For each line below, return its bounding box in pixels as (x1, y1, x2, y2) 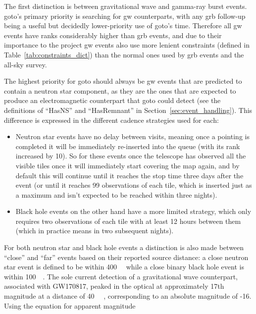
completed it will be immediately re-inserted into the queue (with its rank (15, 141, 240, 151)
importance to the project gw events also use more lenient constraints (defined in (4, 40, 250, 50)
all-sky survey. (4, 59, 47, 69)
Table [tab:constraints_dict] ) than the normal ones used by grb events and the (4, 49, 244, 59)
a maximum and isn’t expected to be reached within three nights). (15, 189, 217, 200)
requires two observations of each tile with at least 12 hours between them (15, 215, 241, 226)
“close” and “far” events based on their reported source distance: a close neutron (4, 252, 249, 262)
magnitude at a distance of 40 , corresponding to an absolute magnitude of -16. (4, 291, 252, 301)
